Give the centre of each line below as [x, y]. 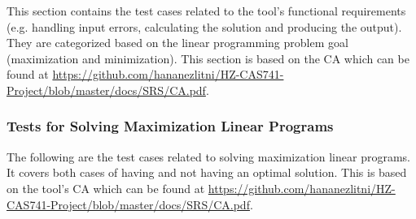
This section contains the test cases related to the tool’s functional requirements [206, 11]
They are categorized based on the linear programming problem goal [177, 43]
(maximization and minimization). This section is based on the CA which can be [208, 58]
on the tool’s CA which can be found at [106, 188]
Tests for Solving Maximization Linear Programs [170, 126]
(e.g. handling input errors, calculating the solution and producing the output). [204, 26]
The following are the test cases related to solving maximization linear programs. [208, 156]
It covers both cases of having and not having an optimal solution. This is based [207, 172]
